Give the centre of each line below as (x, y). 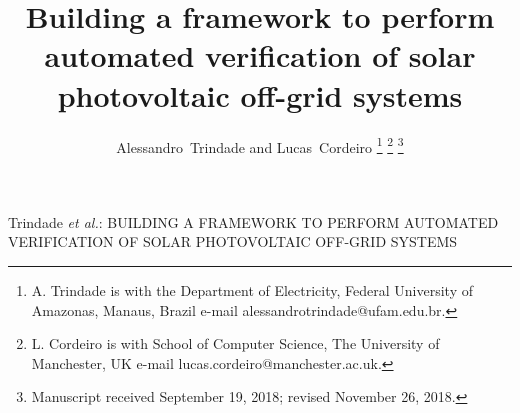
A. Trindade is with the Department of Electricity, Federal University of (252, 289)
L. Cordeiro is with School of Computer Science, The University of (235, 343)
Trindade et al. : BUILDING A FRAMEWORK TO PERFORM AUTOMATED (253, 221)
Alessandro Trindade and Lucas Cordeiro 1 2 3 (260, 145)
